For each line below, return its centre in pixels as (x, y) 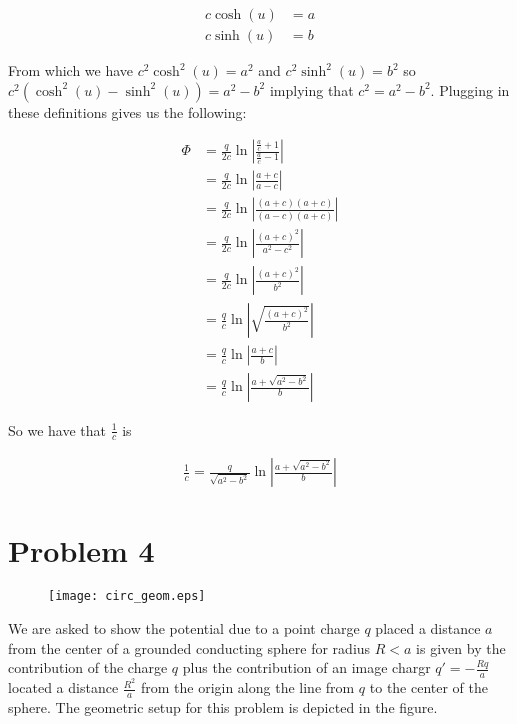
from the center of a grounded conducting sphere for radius (189, 647)
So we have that (57, 429)
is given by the (461, 647)
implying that (311, 89)
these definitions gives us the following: (127, 111)
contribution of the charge (88, 667)
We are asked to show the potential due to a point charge (184, 628)
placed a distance (428, 628)
